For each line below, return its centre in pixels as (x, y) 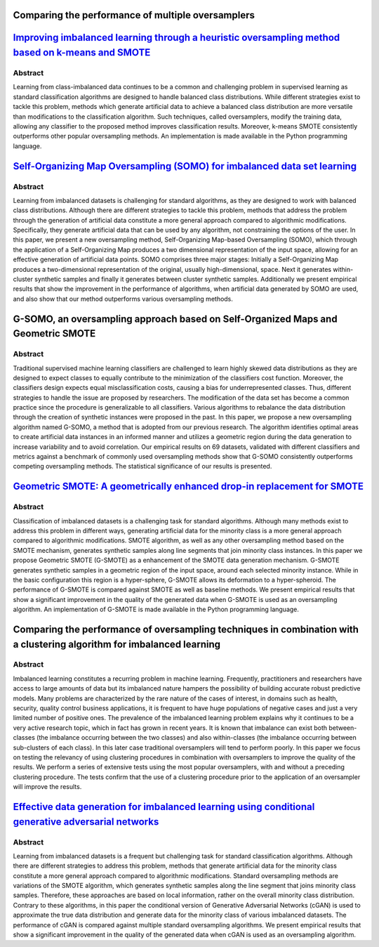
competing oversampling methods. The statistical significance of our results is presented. (142, 466)
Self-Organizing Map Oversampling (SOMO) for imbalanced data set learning (185, 166)
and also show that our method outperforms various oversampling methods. (123, 299)
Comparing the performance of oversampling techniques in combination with (186, 629)
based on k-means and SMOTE (82, 53)
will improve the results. (47, 787)
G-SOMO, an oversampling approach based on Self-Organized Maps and (175, 319)
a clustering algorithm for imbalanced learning (117, 644)
